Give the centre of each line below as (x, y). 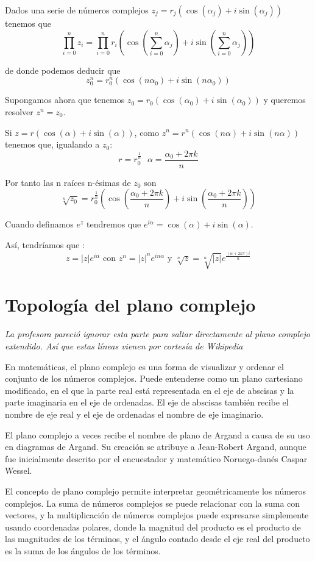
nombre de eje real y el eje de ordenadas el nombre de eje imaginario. (134, 414)
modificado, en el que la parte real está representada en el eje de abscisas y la (150, 390)
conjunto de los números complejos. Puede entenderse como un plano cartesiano (154, 378)
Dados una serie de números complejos (77, 10)
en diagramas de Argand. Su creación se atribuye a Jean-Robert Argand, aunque (156, 447)
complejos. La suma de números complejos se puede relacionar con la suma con (153, 503)
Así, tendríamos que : (45, 244)
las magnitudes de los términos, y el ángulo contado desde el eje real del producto (157, 539)
